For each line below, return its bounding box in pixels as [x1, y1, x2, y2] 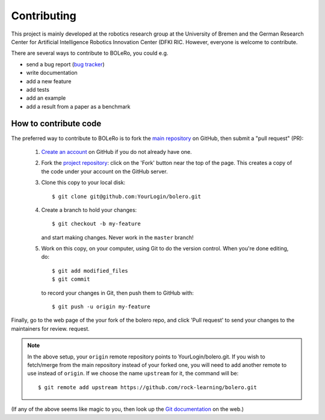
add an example [26, 94, 66, 102]
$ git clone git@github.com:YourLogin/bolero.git [52, 193, 202, 200]
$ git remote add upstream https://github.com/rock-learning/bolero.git [38, 384, 257, 390]
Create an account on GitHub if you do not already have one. [41, 148, 192, 155]
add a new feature [26, 77, 72, 84]
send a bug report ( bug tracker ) [26, 60, 105, 68]
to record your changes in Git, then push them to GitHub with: [41, 289, 194, 296]
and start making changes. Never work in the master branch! [41, 234, 194, 241]
